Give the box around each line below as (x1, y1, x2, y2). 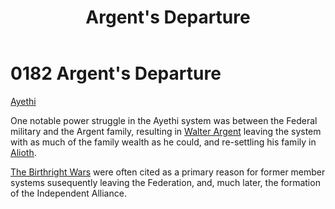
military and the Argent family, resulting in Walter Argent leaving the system (10, 125, 322, 137)
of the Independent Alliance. (10, 187, 127, 199)
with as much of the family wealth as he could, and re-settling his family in (10, 136, 317, 148)
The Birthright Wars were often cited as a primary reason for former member (10, 166, 326, 178)
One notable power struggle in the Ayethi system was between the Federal (10, 114, 318, 126)
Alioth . (10, 146, 37, 158)
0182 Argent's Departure (10, 62, 222, 85)
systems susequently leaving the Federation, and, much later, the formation (10, 176, 321, 188)
